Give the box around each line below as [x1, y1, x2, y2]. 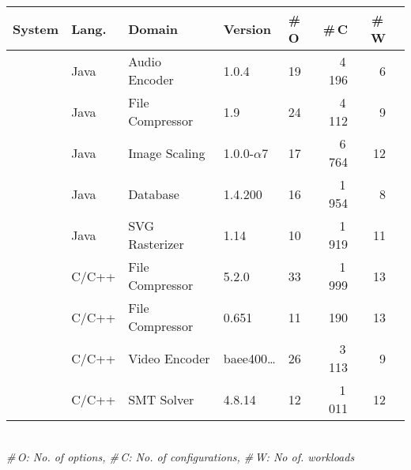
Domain [128, 19, 179, 38]
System [13, 19, 59, 38]
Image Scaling [128, 143, 205, 162]
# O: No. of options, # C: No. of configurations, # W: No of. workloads [6, 448, 355, 464]
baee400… [223, 348, 276, 367]
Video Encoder [128, 348, 210, 367]
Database [128, 184, 179, 203]
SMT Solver [128, 389, 194, 408]
